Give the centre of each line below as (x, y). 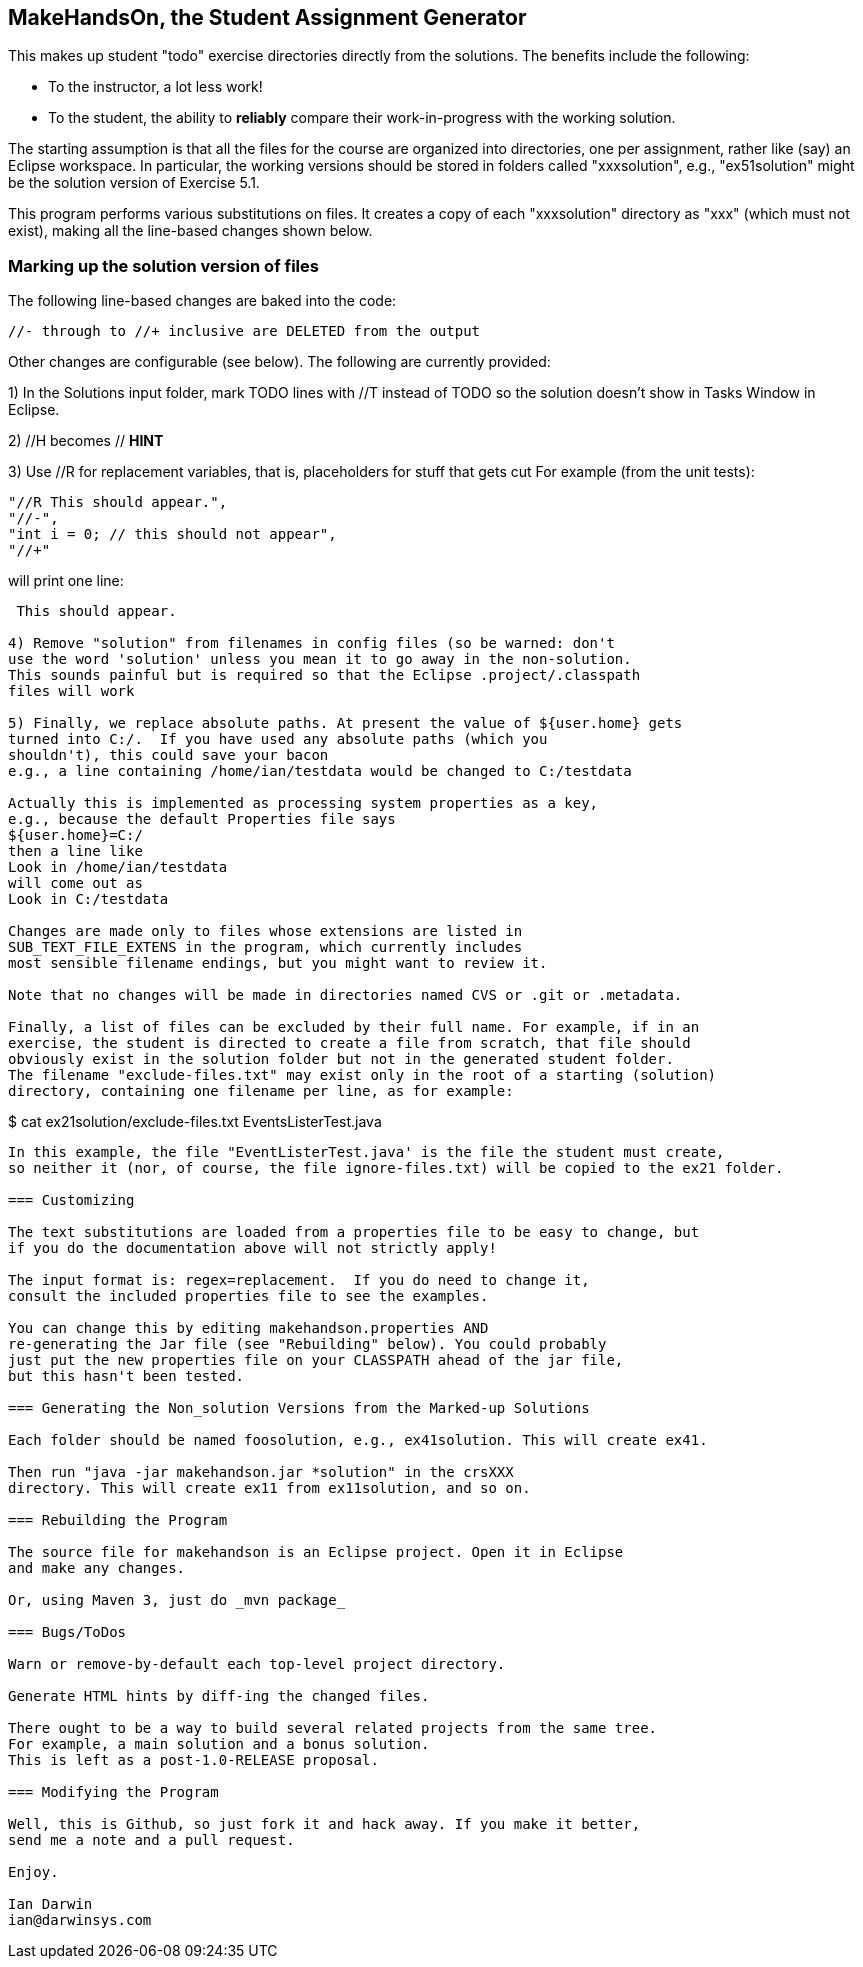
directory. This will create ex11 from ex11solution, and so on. (269, 1488)
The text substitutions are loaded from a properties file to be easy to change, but (354, 1232)
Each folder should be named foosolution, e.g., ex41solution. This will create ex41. (358, 1440)
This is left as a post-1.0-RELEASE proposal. (193, 1760)
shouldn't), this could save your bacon (168, 755)
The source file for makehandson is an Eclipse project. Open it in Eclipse (316, 1552)
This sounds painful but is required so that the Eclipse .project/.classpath (324, 675)
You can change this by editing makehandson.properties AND (248, 1328)
